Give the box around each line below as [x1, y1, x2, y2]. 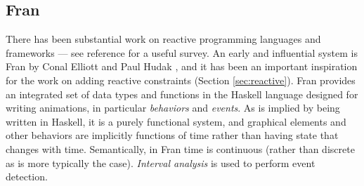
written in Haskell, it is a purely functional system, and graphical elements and [6, 114, 346, 128]
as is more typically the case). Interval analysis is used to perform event [6, 155, 316, 170]
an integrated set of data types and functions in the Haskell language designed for [6, 86, 358, 101]
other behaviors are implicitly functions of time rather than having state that [6, 128, 339, 142]
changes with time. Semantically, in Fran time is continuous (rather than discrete [6, 141, 355, 156]
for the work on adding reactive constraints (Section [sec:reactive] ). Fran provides [6, 72, 356, 87]
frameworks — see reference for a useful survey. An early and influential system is [6, 45, 358, 60]
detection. [6, 169, 48, 184]
